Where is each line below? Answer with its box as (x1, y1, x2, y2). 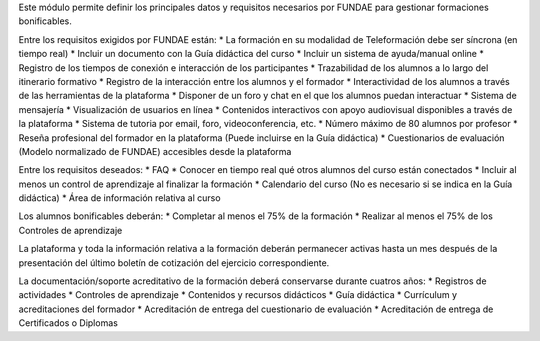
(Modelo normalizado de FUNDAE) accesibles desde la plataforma (18, 145, 292, 157)
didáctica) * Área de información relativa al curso (18, 192, 221, 204)
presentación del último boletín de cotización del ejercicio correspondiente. (18, 256, 330, 269)
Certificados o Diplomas (18, 317, 119, 329)
